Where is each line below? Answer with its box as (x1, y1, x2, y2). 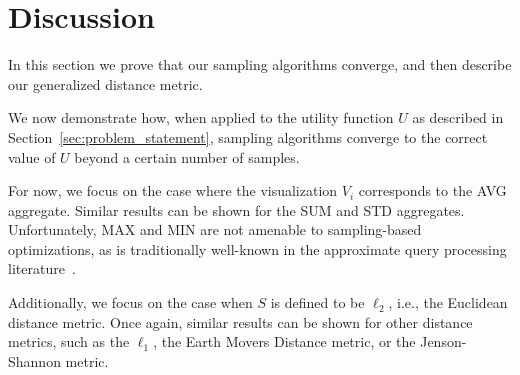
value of (8, 146, 56, 167)
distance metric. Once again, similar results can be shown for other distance (8, 311, 473, 332)
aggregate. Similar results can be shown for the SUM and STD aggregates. (8, 199, 465, 220)
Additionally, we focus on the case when (8, 292, 253, 313)
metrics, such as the (8, 331, 130, 352)
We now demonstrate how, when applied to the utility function (8, 107, 394, 128)
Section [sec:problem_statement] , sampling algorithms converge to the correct (8, 126, 488, 147)
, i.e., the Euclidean (388, 292, 508, 313)
